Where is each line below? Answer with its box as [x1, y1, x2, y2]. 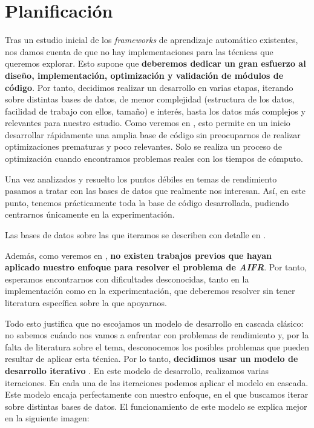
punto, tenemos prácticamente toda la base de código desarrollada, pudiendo [5, 196, 289, 209]
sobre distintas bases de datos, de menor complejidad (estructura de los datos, [5, 93, 295, 105]
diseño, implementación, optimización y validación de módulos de [5, 69, 284, 81]
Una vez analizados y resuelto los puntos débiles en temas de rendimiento [5, 172, 277, 185]
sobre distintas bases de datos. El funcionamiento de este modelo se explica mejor [5, 400, 307, 412]
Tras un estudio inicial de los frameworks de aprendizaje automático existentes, [5, 33, 298, 46]
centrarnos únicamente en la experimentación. [5, 208, 175, 221]
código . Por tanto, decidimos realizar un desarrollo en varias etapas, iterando [5, 81, 293, 93]
